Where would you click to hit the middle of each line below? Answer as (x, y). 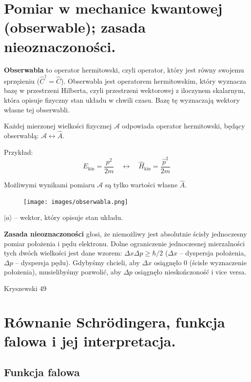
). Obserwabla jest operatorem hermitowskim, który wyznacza (154, 81)
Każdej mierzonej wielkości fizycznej (58, 126)
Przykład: (19, 152)
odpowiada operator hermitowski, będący (183, 126)
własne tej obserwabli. (37, 109)
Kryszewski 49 (25, 288)
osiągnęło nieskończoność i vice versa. (191, 272)
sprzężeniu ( (22, 81)
